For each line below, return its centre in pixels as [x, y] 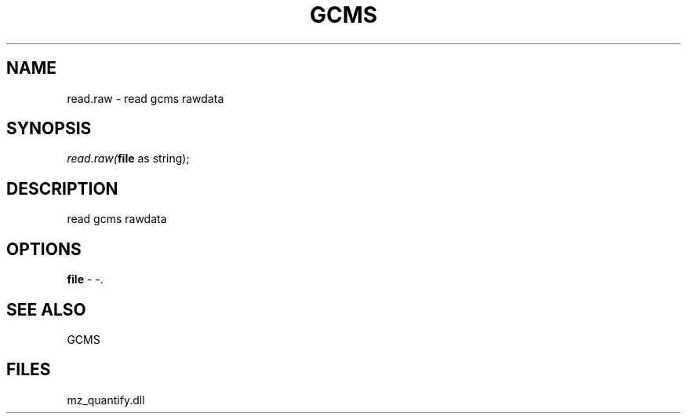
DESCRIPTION [62, 188]
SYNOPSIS [49, 129]
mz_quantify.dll [106, 400]
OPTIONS [44, 249]
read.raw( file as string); [128, 159]
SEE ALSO [46, 309]
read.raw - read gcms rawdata [145, 98]
